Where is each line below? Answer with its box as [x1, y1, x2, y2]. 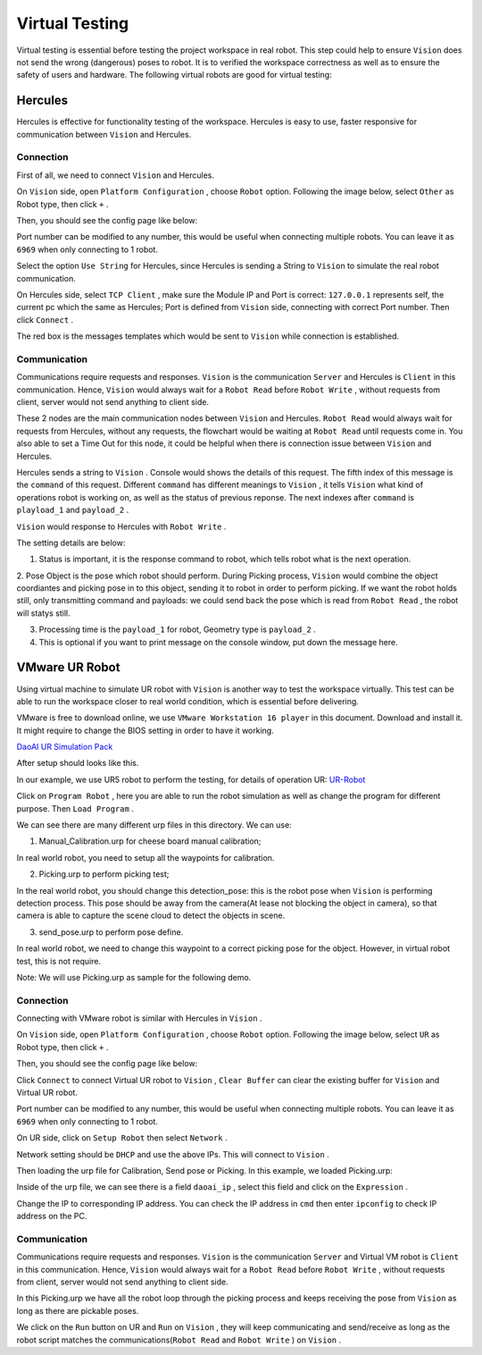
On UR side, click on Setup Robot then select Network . [16, 1132, 228, 1143]
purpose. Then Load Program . [16, 803, 134, 813]
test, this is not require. [16, 955, 102, 966]
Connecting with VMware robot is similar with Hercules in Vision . [16, 1013, 262, 1023]
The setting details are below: [16, 537, 126, 548]
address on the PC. [16, 1211, 87, 1222]
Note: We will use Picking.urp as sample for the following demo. [16, 972, 252, 982]
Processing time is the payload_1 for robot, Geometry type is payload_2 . [38, 624, 316, 635]
